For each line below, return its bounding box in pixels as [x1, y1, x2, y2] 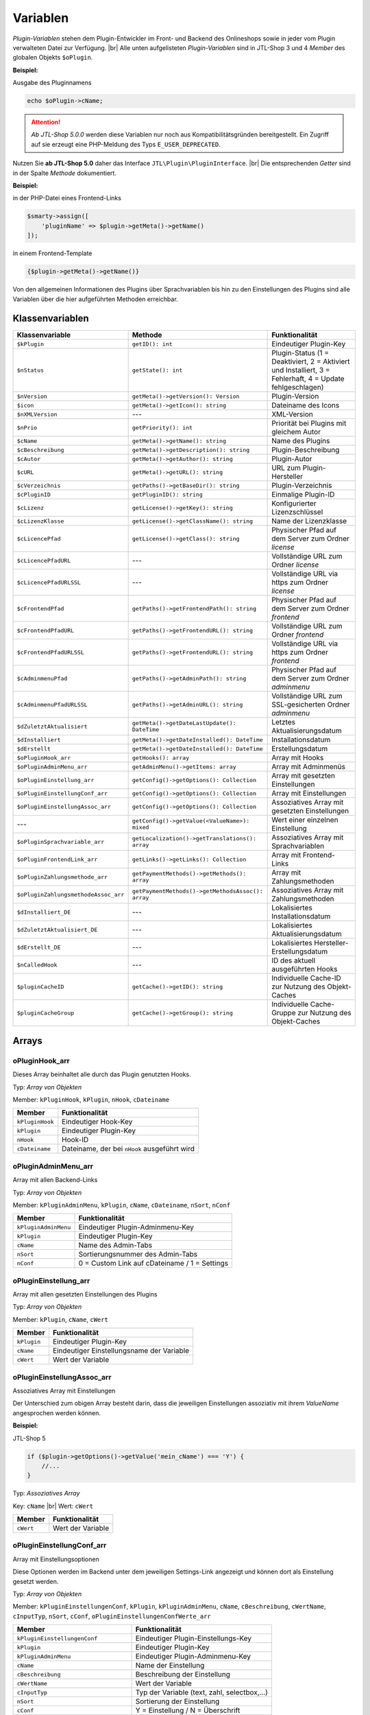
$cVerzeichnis [16, 482, 61, 489]
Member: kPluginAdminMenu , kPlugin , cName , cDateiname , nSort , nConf [12, 1200, 231, 1209]
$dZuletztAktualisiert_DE [16, 926, 98, 933]
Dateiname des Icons [271, 401, 340, 410]
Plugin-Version [271, 392, 319, 401]
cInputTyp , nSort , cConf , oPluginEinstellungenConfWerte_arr [12, 1612, 212, 1620]
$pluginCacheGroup [16, 1009, 75, 1017]
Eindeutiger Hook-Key [62, 1117, 133, 1126]
